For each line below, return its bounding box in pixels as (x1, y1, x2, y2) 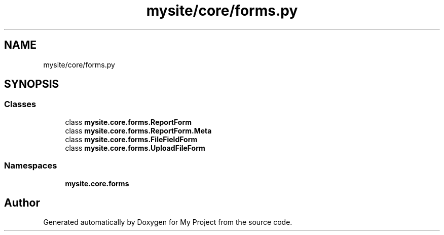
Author (4, 196, 40, 209)
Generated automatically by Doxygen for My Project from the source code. (43, 218, 292, 227)
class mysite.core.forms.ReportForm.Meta (65, 126, 212, 135)
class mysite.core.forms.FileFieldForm (65, 135, 198, 144)
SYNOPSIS (4, 78, 59, 91)
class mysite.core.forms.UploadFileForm (65, 143, 205, 152)
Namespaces (4, 160, 57, 171)
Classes (4, 99, 36, 110)
